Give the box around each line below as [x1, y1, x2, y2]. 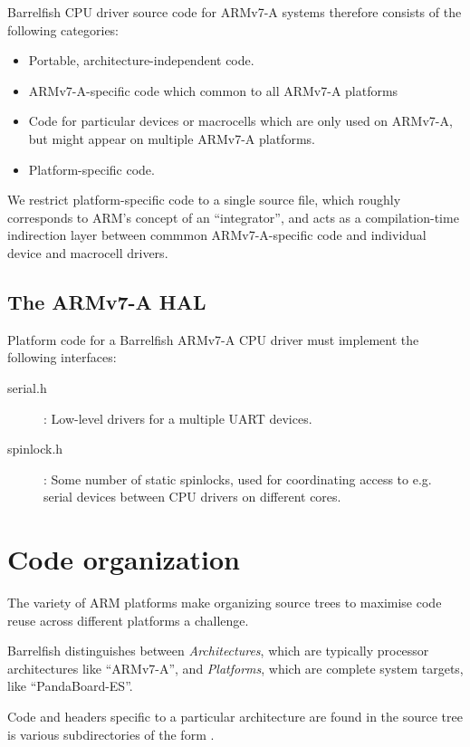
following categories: [7, 20, 120, 39]
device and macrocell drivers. [7, 243, 168, 262]
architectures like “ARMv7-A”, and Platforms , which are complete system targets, [7, 658, 464, 677]
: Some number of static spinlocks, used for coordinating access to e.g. [43, 469, 432, 488]
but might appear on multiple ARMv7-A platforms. [28, 129, 315, 148]
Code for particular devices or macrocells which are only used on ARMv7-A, [28, 111, 453, 130]
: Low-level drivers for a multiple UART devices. [43, 408, 312, 427]
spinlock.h [7, 439, 63, 458]
